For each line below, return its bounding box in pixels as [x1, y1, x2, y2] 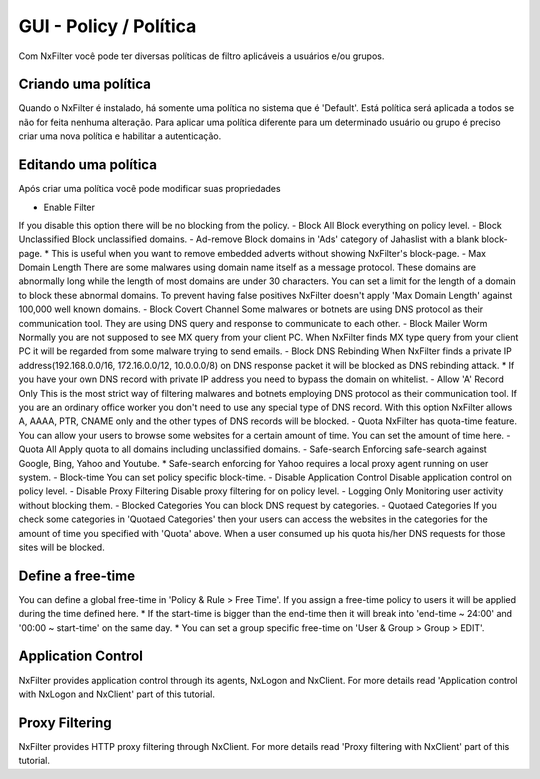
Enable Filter [43, 201, 95, 213]
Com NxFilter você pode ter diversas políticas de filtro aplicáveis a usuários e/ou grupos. [18, 50, 385, 62]
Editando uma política [18, 156, 157, 174]
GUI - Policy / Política [18, 15, 197, 37]
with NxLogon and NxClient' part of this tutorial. [18, 688, 215, 700]
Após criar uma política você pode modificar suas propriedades [18, 183, 281, 195]
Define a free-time [18, 567, 135, 584]
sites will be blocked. [18, 541, 105, 553]
